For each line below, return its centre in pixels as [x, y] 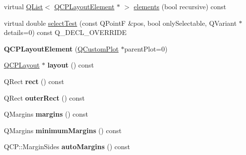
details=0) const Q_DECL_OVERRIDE [65, 32]
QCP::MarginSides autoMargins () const [67, 146]
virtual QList [24, 6]
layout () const [71, 65]
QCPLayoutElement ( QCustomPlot [61, 48]
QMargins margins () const [46, 114]
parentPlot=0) [146, 48]
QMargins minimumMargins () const [63, 130]
